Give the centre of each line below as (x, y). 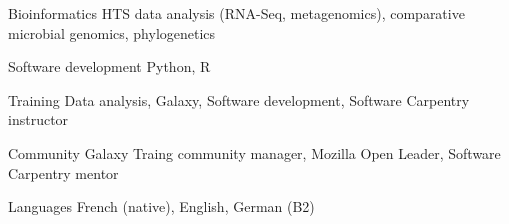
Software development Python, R (109, 66)
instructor (38, 119)
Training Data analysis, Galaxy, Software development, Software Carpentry (239, 99)
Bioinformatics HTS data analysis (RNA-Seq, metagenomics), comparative (236, 13)
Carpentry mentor (63, 172)
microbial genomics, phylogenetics (112, 32)
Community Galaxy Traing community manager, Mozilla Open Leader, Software (254, 152)
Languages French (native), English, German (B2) (161, 206)
